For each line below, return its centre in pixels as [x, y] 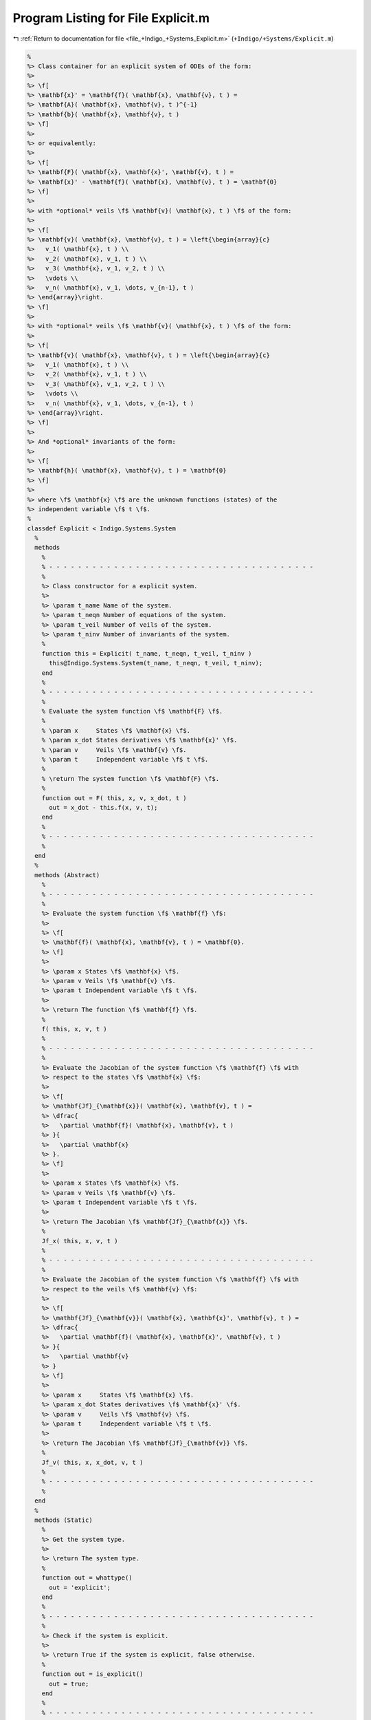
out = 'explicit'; [80, 1587]
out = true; [69, 1684]
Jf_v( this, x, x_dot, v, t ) [92, 1462]
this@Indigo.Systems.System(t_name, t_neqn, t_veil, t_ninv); [156, 663]
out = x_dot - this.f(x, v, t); [103, 807]
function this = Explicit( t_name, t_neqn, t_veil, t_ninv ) [147, 653]
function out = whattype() [87, 1578]
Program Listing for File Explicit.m [111, 18]
